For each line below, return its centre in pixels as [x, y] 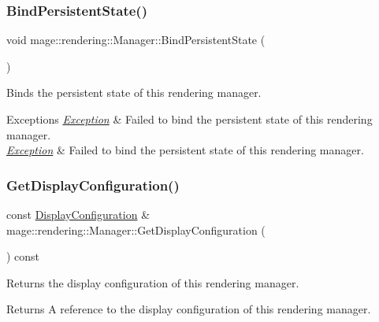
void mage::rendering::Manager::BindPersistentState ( [136, 40]
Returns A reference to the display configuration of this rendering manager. [189, 309]
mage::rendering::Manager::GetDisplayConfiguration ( [136, 229]
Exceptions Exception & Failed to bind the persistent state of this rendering [189, 119]
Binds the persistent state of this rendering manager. [134, 93]
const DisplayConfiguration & [78, 214]
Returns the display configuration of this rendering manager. [153, 282]
